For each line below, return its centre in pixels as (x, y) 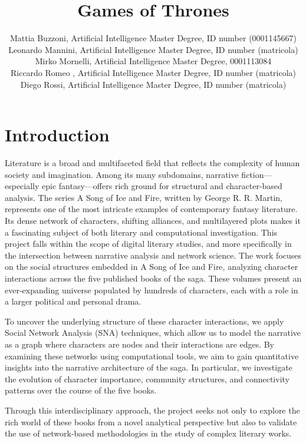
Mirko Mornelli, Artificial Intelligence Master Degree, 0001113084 (153, 61)
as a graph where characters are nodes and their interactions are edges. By (140, 344)
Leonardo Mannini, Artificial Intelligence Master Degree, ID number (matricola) (153, 49)
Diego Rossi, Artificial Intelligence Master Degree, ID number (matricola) (153, 84)
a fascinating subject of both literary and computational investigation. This (141, 232)
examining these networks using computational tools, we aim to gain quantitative (152, 356)
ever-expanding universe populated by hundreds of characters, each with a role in (152, 290)
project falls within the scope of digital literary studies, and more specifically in (148, 244)
